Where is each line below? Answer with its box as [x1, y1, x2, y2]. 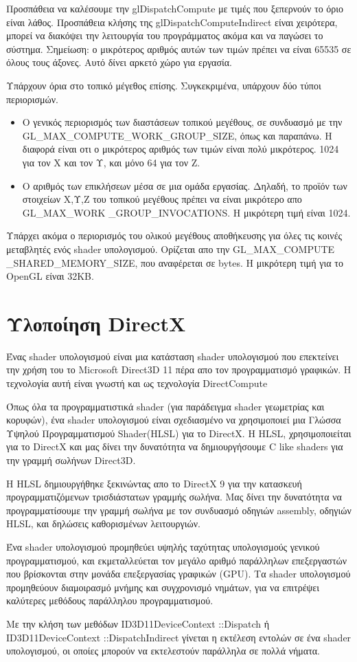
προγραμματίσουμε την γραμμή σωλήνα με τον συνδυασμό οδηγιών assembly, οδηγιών [6, 503, 352, 517]
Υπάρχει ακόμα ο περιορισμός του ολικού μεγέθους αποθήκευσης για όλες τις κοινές [6, 228, 343, 243]
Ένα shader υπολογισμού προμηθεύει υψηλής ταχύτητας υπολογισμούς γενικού [6, 539, 320, 553]
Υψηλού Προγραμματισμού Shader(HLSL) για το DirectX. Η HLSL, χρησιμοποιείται [6, 426, 352, 440]
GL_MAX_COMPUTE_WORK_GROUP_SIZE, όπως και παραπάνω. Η [22, 128, 332, 142]
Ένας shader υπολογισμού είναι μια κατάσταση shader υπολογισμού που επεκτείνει [6, 349, 339, 363]
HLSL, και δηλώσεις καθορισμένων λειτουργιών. [6, 516, 200, 531]
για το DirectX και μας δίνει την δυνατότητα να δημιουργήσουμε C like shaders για [6, 439, 343, 454]
